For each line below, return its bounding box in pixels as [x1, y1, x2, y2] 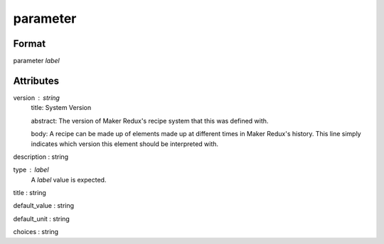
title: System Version [31, 104, 92, 112]
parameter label [13, 57, 60, 65]
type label [13, 165, 49, 174]
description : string [13, 152, 69, 161]
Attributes [13, 74, 60, 87]
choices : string [13, 228, 59, 236]
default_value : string [13, 201, 75, 210]
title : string [13, 189, 46, 197]
